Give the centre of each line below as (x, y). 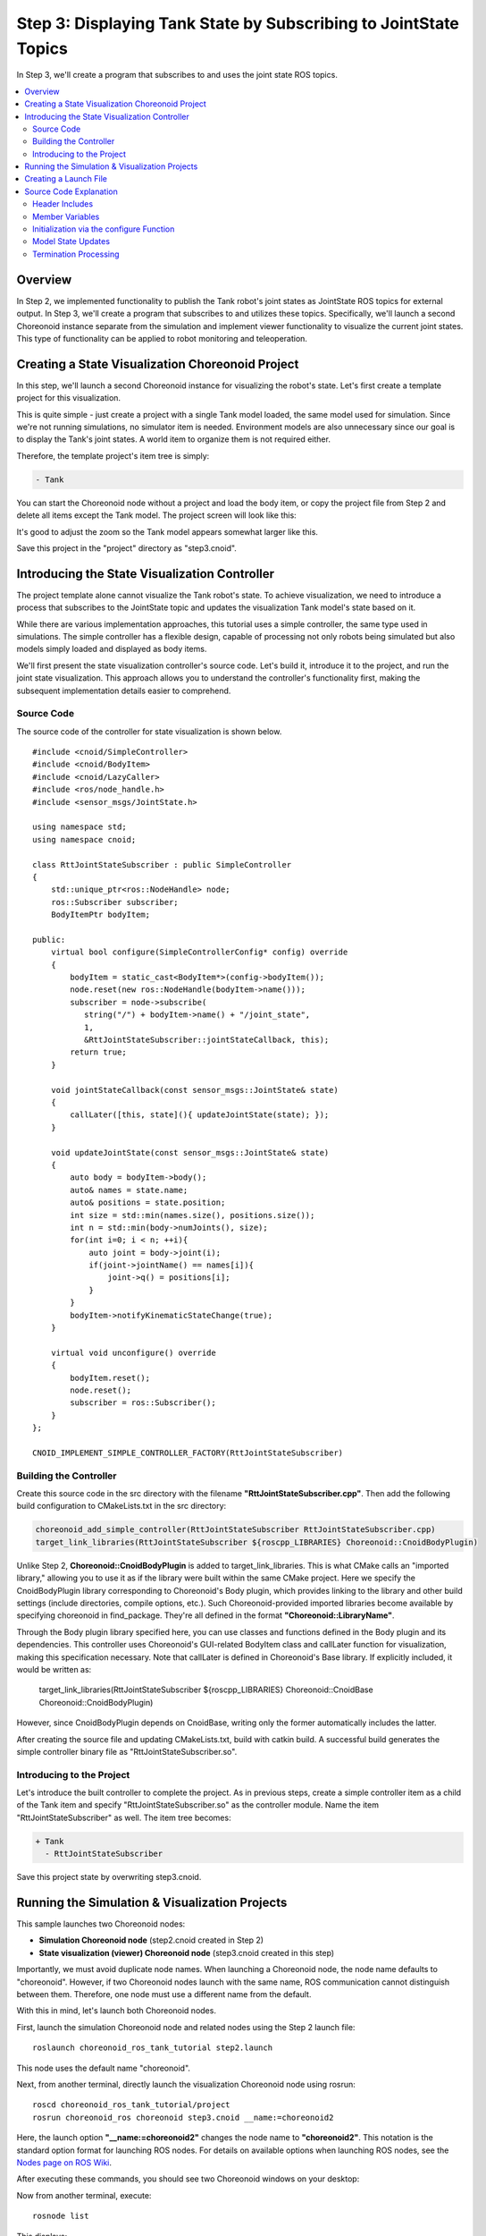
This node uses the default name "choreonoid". (104, 2068)
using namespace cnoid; (84, 839)
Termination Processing (76, 254)
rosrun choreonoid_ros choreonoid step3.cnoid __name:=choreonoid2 (183, 2117)
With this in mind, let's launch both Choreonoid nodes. (116, 2011)
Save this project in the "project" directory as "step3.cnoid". (126, 548)
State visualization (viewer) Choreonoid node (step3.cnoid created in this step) (187, 1952)
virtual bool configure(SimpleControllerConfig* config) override (199, 952)
